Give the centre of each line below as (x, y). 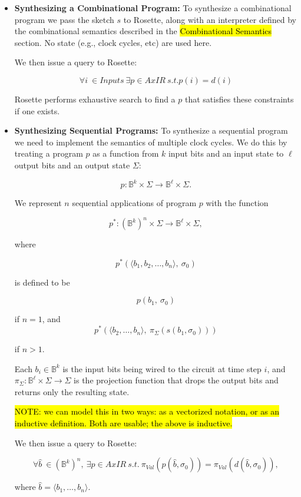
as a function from (126, 153)
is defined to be (42, 282)
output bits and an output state (72, 165)
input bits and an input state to (226, 153)
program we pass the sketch (64, 19)
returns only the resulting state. (72, 391)
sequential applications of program (134, 203)
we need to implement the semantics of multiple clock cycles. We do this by (151, 142)
